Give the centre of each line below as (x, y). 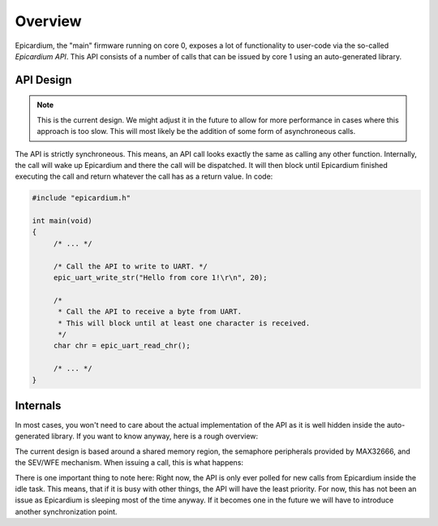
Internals (38, 405)
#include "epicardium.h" (82, 198)
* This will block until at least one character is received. (184, 323)
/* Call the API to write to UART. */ (131, 266)
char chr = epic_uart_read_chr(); (122, 346)
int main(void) (62, 221)
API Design (43, 80)
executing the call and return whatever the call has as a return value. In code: (144, 177)
